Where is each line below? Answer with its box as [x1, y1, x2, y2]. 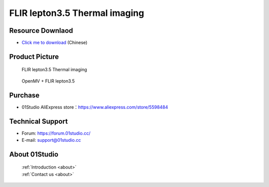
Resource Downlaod [9, 26, 73, 35]
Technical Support [9, 117, 68, 125]
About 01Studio [9, 150, 59, 159]
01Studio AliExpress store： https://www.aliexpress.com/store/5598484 [21, 104, 168, 110]
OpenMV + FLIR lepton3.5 [21, 78, 75, 84]
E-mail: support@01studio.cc [21, 137, 81, 143]
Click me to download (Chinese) [21, 40, 88, 46]
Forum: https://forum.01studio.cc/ [21, 130, 91, 136]
